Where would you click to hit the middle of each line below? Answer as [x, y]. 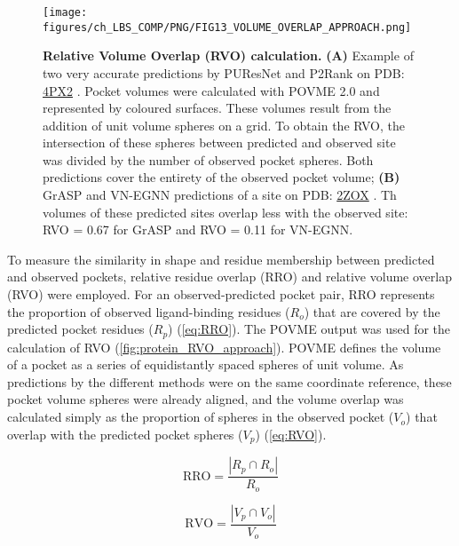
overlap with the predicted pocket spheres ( [125, 434]
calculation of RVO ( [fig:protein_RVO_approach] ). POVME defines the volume [224, 347]
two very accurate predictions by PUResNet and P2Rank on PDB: [224, 72]
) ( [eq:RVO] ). [291, 434]
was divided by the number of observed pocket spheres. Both [208, 159]
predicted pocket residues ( [80, 329]
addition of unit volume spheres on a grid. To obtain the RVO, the [224, 125]
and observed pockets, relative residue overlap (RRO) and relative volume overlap [229, 277]
